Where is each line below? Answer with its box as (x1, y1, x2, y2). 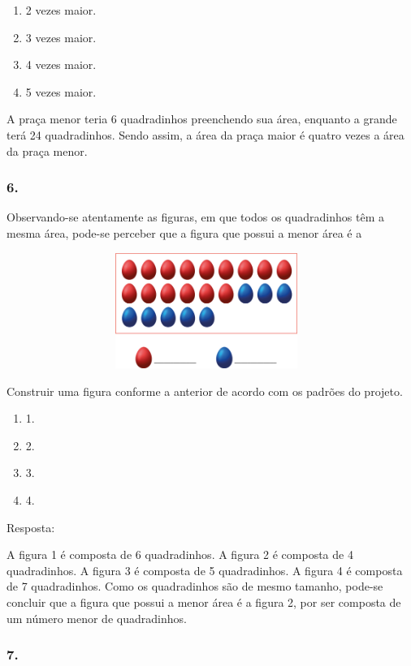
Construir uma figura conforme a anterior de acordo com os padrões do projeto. (6, 382, 403, 399)
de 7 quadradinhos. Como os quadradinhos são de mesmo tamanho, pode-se (6, 578, 383, 595)
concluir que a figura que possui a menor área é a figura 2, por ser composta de (6, 593, 401, 610)
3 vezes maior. (25, 28, 97, 45)
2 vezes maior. (25, 2, 97, 18)
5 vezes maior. (25, 83, 97, 100)
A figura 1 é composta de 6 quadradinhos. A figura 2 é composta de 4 (6, 546, 353, 563)
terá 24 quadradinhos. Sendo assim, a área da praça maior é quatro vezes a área (6, 126, 405, 143)
